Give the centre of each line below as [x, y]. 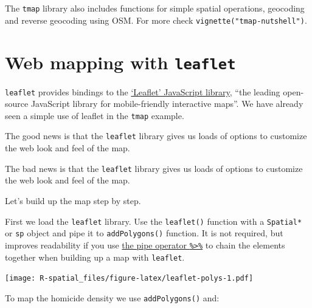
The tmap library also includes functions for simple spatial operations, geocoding [155, 8]
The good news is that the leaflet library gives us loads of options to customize [156, 136]
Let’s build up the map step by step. [73, 200]
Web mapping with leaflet [120, 62]
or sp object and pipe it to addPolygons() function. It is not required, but [144, 233]
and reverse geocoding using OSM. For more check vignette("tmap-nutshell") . [156, 20]
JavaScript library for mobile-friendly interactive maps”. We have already [167, 104]
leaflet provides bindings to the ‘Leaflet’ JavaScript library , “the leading [143, 91]
